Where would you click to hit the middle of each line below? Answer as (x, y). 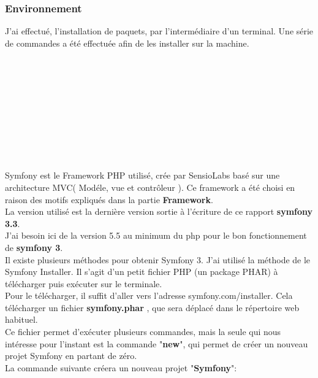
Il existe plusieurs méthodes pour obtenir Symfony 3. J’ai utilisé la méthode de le (158, 259)
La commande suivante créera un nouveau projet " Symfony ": (121, 367)
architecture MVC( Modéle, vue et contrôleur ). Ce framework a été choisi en (150, 187)
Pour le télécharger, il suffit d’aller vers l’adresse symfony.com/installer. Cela (149, 295)
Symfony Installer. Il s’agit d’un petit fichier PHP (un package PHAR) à (142, 272)
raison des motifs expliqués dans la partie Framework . (109, 199)
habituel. (21, 319)
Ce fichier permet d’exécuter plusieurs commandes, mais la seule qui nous (143, 332)
